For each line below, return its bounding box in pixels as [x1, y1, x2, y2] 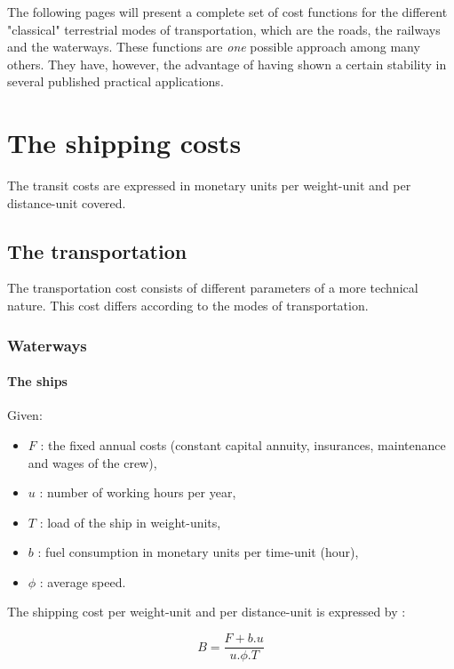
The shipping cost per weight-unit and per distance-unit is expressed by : [7, 602, 406, 621]
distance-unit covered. [7, 193, 126, 212]
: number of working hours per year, [39, 483, 236, 502]
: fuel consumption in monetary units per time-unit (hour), [37, 543, 359, 561]
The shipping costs [7, 125, 242, 161]
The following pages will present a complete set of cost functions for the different [7, 3, 448, 20]
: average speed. [39, 572, 126, 591]
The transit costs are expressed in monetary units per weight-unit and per [7, 176, 411, 195]
